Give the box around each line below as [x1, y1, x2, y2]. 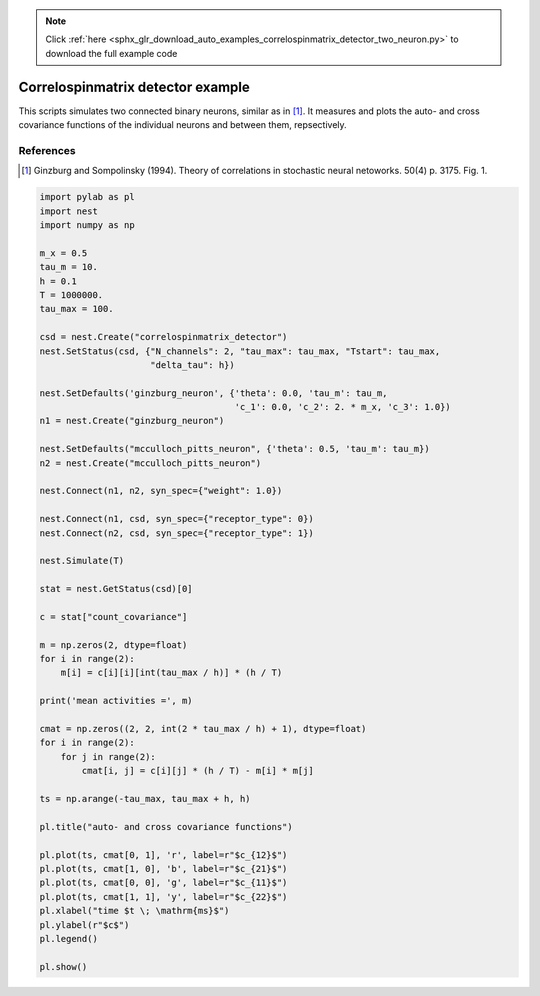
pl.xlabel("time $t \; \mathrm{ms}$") [39, 905, 230, 917]
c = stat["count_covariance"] [39, 611, 188, 622]
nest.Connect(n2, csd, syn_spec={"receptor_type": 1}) [39, 527, 314, 539]
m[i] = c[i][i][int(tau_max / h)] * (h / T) [60, 667, 283, 679]
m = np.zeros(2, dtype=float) [39, 639, 188, 650]
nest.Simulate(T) [39, 555, 125, 567]
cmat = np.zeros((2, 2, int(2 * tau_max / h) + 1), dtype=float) [39, 723, 367, 735]
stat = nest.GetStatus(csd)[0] [39, 583, 194, 595]
